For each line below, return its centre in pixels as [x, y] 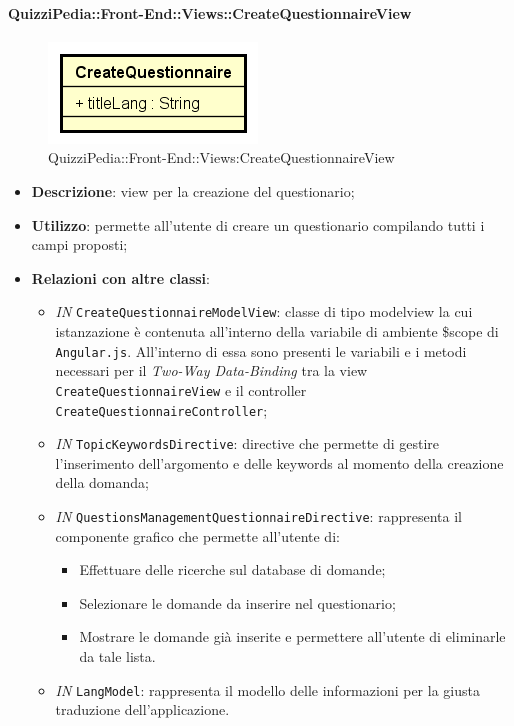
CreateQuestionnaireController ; [161, 409]
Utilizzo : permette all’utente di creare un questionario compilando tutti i [258, 224]
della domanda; [102, 482]
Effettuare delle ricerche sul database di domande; [232, 569]
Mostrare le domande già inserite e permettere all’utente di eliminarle [292, 636]
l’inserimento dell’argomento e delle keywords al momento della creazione [279, 462]
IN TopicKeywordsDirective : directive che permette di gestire [247, 443]
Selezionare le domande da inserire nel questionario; [237, 602]
